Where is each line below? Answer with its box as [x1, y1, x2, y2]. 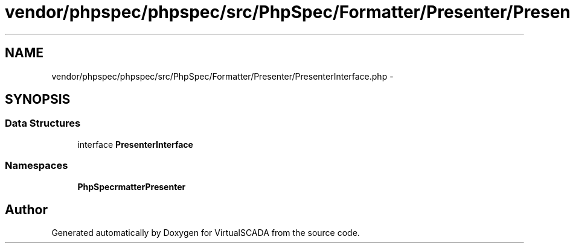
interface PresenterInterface [77, 139, 193, 150]
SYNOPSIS [5, 92, 71, 107]
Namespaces [5, 159, 68, 172]
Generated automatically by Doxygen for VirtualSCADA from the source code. [51, 227, 360, 238]
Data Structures [5, 117, 81, 130]
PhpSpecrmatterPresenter [77, 181, 186, 192]
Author [5, 202, 48, 217]
